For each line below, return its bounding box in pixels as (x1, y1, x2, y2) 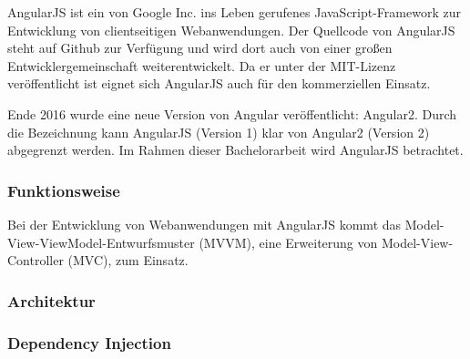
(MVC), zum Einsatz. (67, 251, 189, 270)
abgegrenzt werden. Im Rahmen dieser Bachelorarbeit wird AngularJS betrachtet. (7, 140, 464, 159)
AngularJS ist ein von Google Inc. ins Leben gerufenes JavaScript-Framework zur (7, 3, 461, 21)
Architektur (7, 289, 96, 312)
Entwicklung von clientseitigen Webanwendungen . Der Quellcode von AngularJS (7, 20, 455, 39)
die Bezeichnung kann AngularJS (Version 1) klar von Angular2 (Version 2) (7, 122, 430, 141)
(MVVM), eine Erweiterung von (199, 232, 378, 251)
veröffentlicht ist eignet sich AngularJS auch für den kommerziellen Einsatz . (7, 74, 431, 93)
